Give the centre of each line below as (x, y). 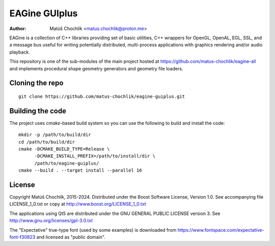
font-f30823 (22, 237)
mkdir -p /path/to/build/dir (55, 135)
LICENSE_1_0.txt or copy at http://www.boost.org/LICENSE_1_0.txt (78, 204)
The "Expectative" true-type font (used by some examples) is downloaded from (93, 230)
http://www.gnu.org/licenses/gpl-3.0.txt (51, 221)
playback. (20, 52)
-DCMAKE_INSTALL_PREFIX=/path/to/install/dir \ (95, 156)
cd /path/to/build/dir (47, 142)
